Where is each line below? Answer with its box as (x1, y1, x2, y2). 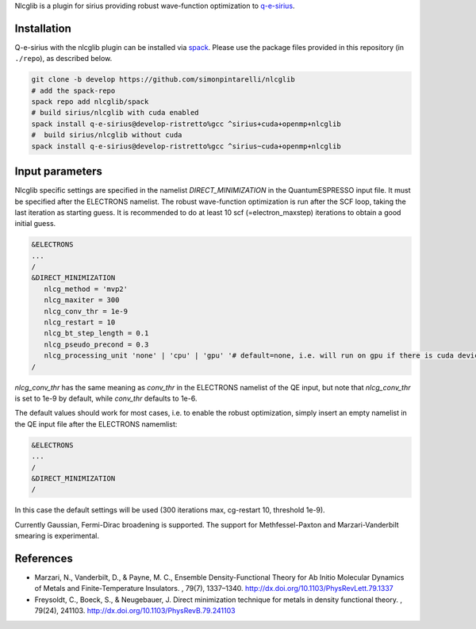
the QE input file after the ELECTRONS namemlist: (14, 419, 178, 428)
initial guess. (14, 219, 56, 228)
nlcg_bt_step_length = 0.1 (44, 329, 149, 338)
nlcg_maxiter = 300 (44, 296, 120, 305)
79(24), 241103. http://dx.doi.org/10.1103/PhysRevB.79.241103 (34, 606, 236, 616)
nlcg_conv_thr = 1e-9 (44, 306, 129, 316)
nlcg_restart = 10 (44, 318, 116, 327)
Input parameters (14, 165, 103, 178)
